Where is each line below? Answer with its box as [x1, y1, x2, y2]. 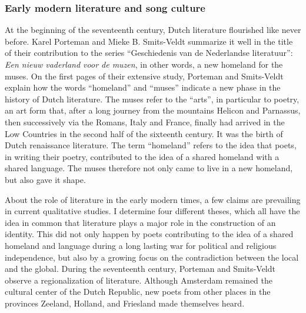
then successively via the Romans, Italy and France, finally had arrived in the [5, 115, 285, 128]
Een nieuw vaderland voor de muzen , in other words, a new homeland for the [5, 58, 283, 70]
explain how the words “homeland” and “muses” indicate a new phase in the [5, 81, 281, 94]
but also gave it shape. [5, 173, 86, 185]
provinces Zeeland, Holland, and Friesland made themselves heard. [5, 297, 245, 309]
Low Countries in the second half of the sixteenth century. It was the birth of [5, 127, 283, 139]
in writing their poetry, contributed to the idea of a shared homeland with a [5, 150, 280, 162]
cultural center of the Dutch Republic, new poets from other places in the [5, 285, 271, 298]
